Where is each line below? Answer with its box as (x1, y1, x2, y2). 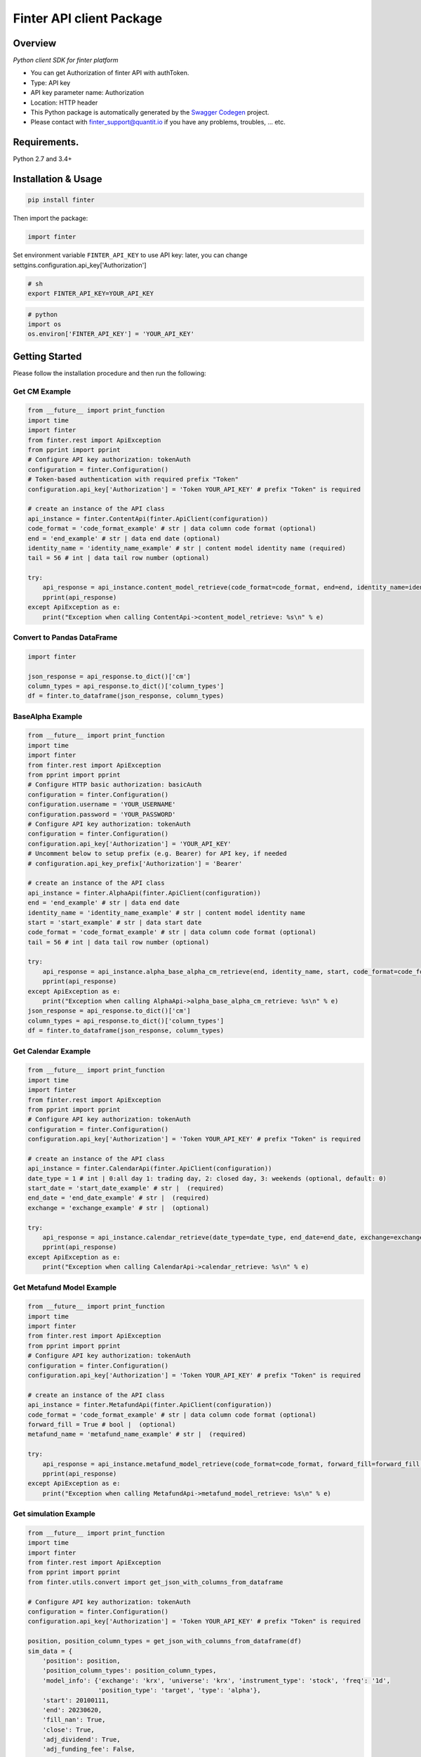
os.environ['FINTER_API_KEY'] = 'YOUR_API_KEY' (27, 330, 194, 338)
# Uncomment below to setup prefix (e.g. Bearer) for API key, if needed (27, 850, 287, 857)
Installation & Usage (13, 173, 102, 186)
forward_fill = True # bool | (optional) (27, 1420, 176, 1428)
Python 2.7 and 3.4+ (13, 155, 73, 163)
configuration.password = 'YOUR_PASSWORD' (27, 810, 176, 818)
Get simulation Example (13, 1509, 96, 1519)
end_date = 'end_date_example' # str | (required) (27, 1194, 210, 1202)
